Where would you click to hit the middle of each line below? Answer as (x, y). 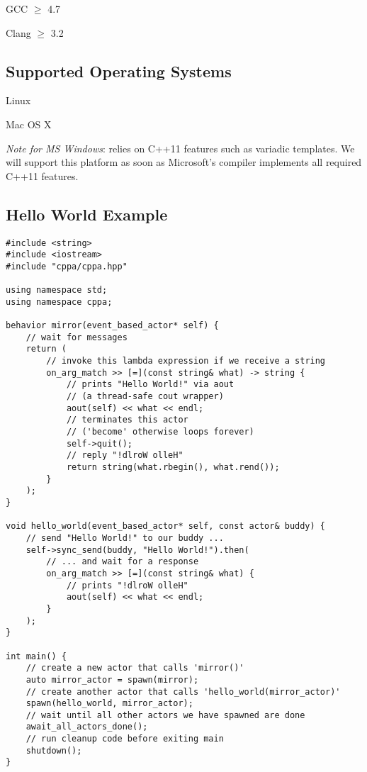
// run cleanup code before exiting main (125, 739)
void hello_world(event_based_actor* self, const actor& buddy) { (166, 526)
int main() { (36, 656)
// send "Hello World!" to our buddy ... (125, 538)
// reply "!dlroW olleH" (125, 455)
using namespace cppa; (59, 302)
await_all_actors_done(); (87, 727)
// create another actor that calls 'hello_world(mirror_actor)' (183, 692)
